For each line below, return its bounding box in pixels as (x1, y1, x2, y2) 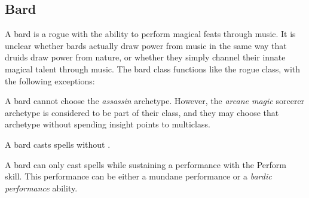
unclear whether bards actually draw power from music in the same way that (5, 39, 287, 51)
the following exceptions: (5, 74, 95, 87)
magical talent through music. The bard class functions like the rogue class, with (5, 62, 301, 75)
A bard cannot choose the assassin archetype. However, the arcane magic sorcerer (5, 95, 305, 107)
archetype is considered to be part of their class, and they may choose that (5, 106, 279, 118)
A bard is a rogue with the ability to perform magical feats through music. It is (5, 28, 296, 40)
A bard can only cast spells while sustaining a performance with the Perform (5, 158, 286, 170)
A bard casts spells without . (5, 138, 111, 150)
